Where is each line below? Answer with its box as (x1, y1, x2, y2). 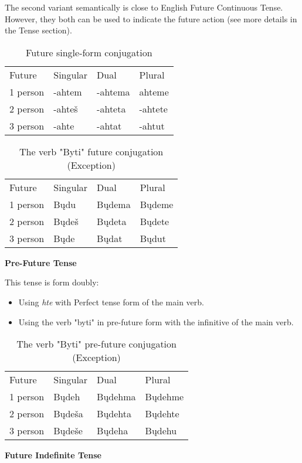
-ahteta (97, 101, 126, 115)
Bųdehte (145, 407, 179, 421)
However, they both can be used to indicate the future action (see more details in (5, 12, 297, 25)
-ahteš (53, 101, 78, 115)
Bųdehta (97, 407, 132, 421)
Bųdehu (145, 424, 177, 438)
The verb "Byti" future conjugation (19, 144, 164, 158)
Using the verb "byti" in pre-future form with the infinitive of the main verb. (18, 315, 294, 328)
